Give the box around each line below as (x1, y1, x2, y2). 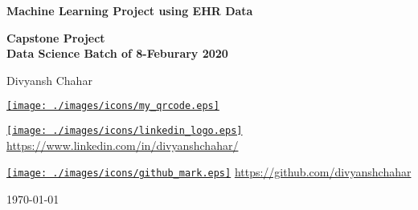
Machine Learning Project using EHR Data (6, 2, 253, 18)
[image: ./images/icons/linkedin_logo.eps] (6, 125, 243, 137)
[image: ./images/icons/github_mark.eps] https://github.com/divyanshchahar (6, 164, 412, 180)
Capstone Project (6, 29, 105, 46)
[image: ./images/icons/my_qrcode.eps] (6, 100, 219, 112)
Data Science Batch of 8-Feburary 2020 (6, 45, 228, 62)
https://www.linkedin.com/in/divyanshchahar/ (6, 136, 239, 153)
